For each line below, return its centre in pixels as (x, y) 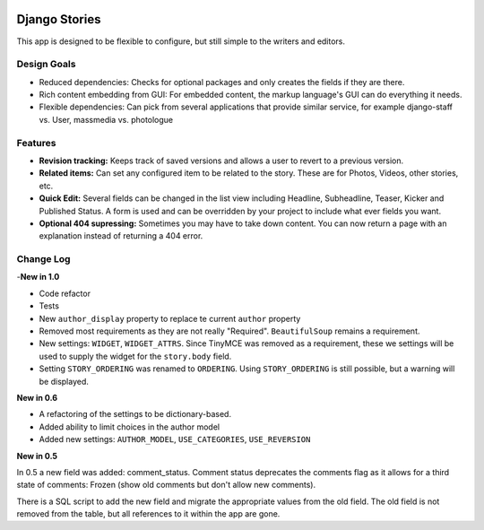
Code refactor (65, 293)
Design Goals (46, 65)
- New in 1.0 (38, 277)
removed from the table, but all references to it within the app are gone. (148, 514)
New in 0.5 (37, 456)
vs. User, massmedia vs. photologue (106, 119)
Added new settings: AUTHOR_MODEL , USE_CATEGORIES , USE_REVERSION (175, 439)
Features (36, 143)
